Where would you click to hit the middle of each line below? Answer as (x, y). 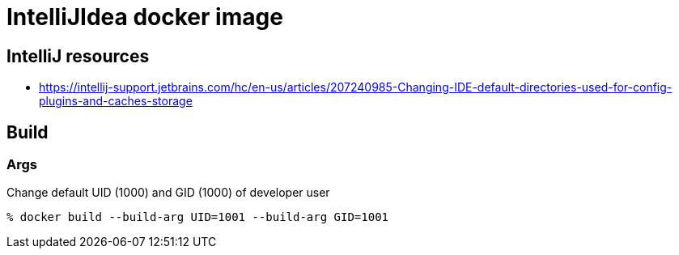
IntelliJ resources (78, 56)
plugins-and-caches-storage (116, 101)
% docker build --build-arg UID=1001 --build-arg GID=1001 (198, 217)
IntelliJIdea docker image (145, 17)
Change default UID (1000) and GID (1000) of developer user (168, 193)
